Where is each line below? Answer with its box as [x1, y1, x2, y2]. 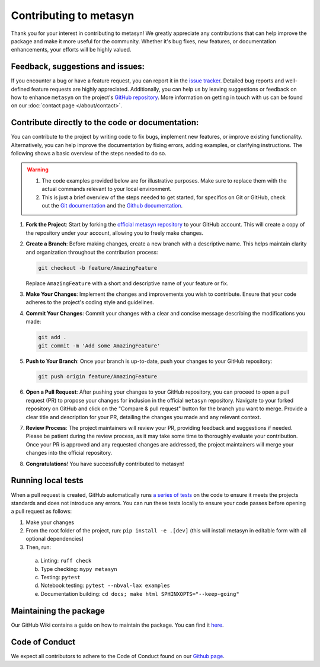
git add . [38, 334, 67, 341]
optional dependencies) [25, 535, 84, 542]
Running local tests [11, 475, 84, 486]
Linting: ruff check [40, 557, 92, 564]
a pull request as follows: [11, 508, 72, 515]
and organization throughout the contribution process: [25, 248, 158, 256]
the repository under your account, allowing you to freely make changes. [25, 229, 204, 237]
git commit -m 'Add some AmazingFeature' [38, 342, 161, 349]
